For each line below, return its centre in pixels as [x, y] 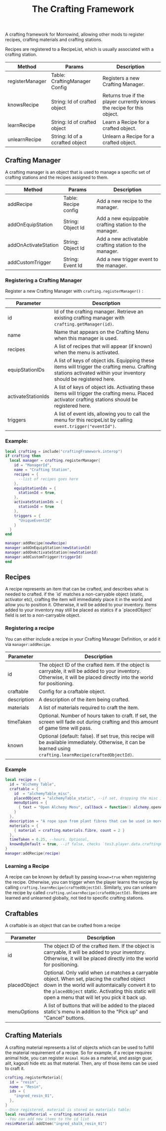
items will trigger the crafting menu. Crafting [105, 367]
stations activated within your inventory [100, 373]
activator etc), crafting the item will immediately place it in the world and [79, 599]
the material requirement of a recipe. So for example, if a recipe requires [79, 1052]
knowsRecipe [23, 105]
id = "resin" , [24, 1082]
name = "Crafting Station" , [43, 470]
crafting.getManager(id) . [84, 324]
